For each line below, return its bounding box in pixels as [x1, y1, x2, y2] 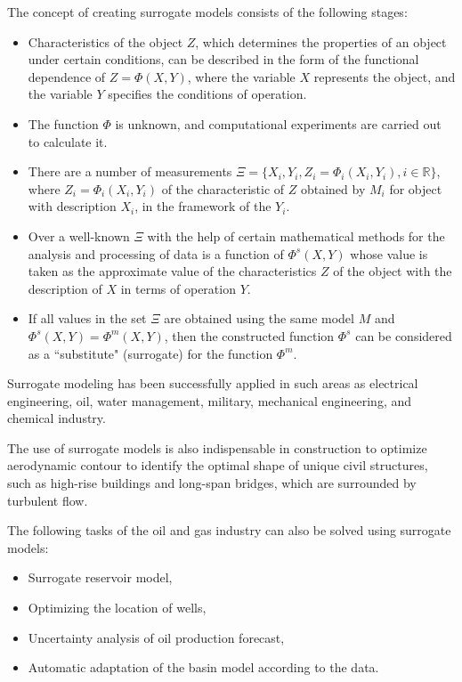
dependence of [28, 67, 106, 85]
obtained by [300, 179, 366, 198]
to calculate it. [28, 132, 108, 150]
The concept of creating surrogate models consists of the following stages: [7, 3, 408, 20]
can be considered [355, 326, 452, 345]
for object [389, 179, 442, 198]
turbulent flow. [7, 491, 88, 509]
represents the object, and [313, 67, 456, 85]
